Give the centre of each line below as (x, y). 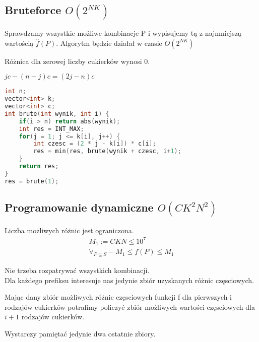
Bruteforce (33, 10)
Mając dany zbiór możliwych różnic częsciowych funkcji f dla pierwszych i (118, 297)
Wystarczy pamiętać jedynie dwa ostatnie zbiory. (80, 334)
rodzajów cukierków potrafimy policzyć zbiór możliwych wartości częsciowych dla (130, 306)
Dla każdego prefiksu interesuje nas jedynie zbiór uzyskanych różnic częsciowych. (129, 280)
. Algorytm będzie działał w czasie (109, 43)
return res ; (39, 166)
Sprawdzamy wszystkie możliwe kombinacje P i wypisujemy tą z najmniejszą (123, 33)
